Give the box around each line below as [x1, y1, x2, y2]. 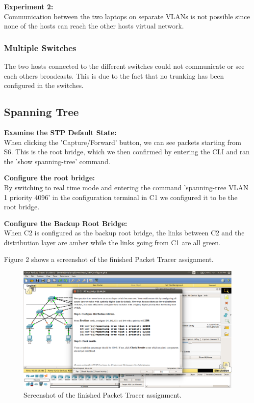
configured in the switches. [4, 80, 84, 90]
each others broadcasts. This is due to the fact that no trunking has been [4, 70, 224, 81]
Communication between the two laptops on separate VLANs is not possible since [4, 11, 250, 21]
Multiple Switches [4, 41, 76, 54]
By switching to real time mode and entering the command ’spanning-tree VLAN [4, 182, 249, 192]
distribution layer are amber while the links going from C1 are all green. [4, 237, 221, 247]
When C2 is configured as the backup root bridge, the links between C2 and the [4, 228, 245, 238]
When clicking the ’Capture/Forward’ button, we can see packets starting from [4, 137, 242, 147]
